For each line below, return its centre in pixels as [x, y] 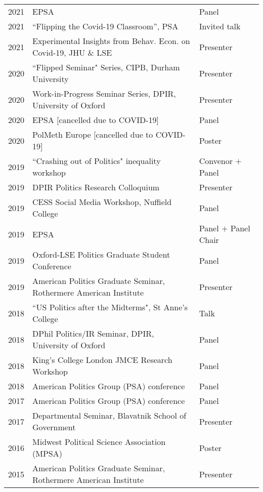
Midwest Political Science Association [99, 442]
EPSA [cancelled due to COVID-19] [96, 120]
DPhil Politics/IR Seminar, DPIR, [93, 333]
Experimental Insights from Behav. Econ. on [111, 41]
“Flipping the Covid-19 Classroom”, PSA [105, 26]
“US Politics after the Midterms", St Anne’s [110, 307]
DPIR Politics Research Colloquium [96, 187]
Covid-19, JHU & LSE [72, 52]
